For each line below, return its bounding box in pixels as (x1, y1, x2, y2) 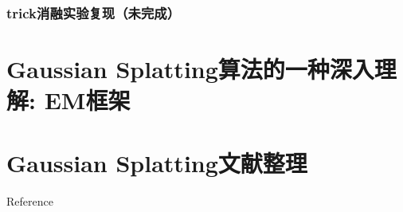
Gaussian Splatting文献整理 (6, 146, 307, 179)
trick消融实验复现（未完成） (6, 2, 181, 22)
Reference (6, 192, 53, 209)
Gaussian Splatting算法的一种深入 (6, 53, 374, 85)
